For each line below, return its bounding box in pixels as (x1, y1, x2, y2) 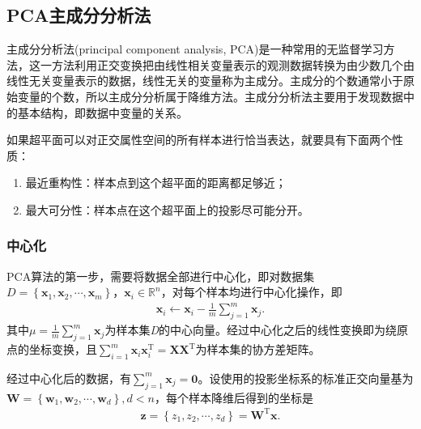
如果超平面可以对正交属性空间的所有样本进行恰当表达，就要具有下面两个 (6, 131, 392, 148)
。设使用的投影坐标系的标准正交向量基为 (198, 369, 414, 386)
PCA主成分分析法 (6, 2, 151, 28)
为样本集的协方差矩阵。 (195, 341, 321, 358)
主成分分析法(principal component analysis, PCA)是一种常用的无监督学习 (6, 40, 384, 57)
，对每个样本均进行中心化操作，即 (160, 283, 342, 300)
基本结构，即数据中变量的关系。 (17, 104, 188, 121)
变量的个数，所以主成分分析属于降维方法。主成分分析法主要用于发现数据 (17, 87, 403, 104)
